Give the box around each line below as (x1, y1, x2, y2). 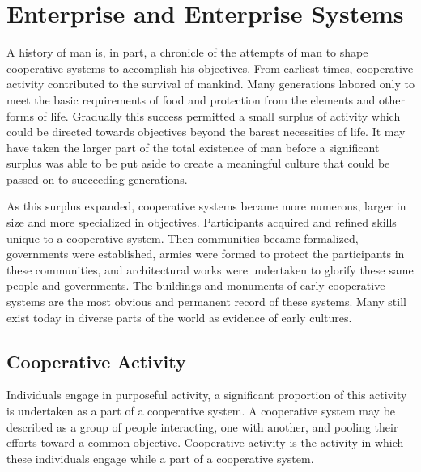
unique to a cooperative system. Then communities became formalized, (6, 229, 359, 246)
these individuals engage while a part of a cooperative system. (6, 449, 314, 466)
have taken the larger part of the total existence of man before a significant (6, 138, 380, 155)
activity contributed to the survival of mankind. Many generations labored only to (6, 75, 415, 92)
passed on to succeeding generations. (6, 170, 188, 187)
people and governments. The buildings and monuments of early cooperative (6, 277, 385, 294)
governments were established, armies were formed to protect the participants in (6, 245, 405, 262)
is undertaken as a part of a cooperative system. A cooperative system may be (6, 402, 396, 419)
